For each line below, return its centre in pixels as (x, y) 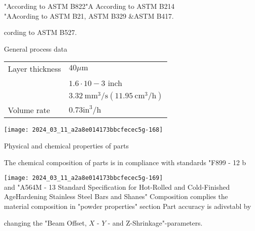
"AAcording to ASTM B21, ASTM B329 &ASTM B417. (89, 15)
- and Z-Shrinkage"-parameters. (155, 222)
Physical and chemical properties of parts (66, 146)
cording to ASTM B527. (40, 32)
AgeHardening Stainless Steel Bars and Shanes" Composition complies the (116, 196)
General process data (36, 48)
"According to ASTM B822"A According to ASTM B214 (89, 6)
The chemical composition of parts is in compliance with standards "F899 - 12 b (125, 162)
